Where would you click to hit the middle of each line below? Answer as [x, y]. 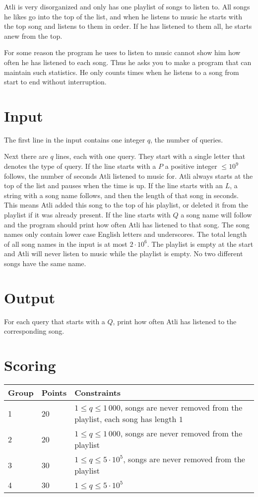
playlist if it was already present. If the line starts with [87, 215]
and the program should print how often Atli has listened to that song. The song [127, 224]
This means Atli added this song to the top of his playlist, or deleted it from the [126, 205]
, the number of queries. [187, 139]
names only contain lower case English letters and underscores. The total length [126, 234]
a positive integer [191, 166]
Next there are [26, 156]
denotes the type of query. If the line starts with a [80, 166]
